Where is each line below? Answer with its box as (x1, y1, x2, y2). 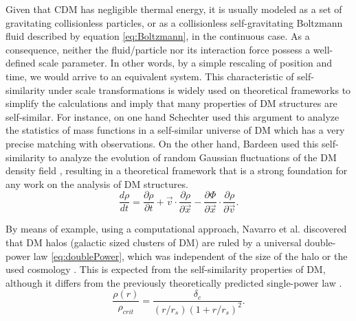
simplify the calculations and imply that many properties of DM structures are (5, 96, 337, 110)
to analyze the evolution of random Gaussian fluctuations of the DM (48, 150, 337, 164)
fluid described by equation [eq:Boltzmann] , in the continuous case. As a (5, 29, 310, 43)
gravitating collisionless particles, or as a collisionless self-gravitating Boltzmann (5, 15, 343, 29)
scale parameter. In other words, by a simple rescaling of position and (38, 56, 333, 70)
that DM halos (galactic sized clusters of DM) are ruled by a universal (5, 235, 302, 250)
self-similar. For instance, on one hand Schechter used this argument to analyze (5, 109, 340, 123)
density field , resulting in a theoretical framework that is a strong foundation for (5, 163, 348, 178)
